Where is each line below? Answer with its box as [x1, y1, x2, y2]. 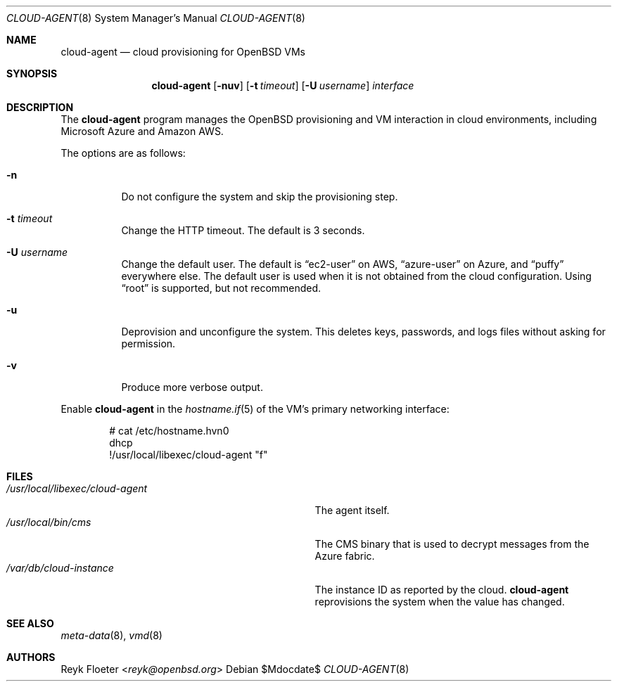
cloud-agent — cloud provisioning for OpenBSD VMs [61, 46, 305, 58]
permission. [121, 338, 176, 349]
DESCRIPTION [6, 101, 74, 113]
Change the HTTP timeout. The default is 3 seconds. [121, 224, 365, 236]
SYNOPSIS [6, 68, 58, 79]
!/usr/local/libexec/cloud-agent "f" [109, 449, 268, 461]
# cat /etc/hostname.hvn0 [109, 425, 229, 437]
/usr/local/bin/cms [6, 516, 91, 528]
